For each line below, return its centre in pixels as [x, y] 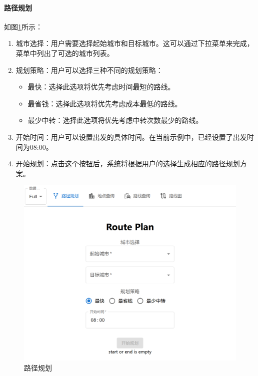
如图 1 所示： [23, 26]
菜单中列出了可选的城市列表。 [65, 53]
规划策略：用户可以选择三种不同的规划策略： [89, 70]
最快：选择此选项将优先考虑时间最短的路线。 [101, 87]
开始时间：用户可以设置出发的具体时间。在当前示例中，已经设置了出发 [131, 137]
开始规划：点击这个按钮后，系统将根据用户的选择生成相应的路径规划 [128, 164]
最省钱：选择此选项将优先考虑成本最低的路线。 [105, 103]
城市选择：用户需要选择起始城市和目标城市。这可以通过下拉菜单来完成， [135, 43]
